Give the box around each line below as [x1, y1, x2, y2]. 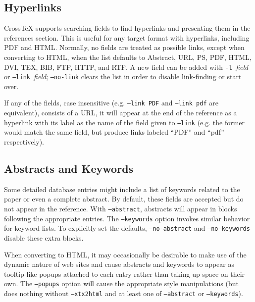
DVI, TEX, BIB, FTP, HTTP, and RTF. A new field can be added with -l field [4, 61, 249, 72]
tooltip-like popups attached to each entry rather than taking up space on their [4, 268, 245, 279]
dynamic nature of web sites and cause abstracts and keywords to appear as [4, 259, 234, 269]
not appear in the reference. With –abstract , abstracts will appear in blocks [4, 203, 237, 213]
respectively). [4, 136, 45, 147]
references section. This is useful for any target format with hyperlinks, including [4, 32, 250, 43]
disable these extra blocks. [4, 232, 84, 243]
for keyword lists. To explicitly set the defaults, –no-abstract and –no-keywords [4, 223, 250, 233]
